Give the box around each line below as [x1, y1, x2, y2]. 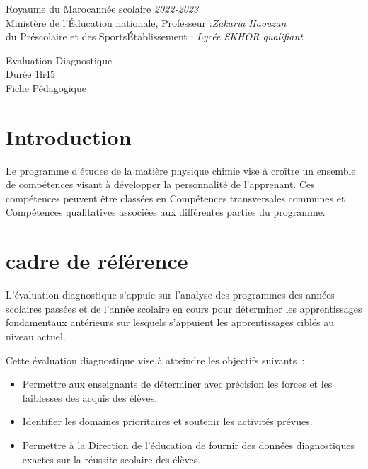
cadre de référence [6, 246, 188, 275]
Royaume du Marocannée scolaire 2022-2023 [6, 1, 199, 16]
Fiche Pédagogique [6, 80, 86, 95]
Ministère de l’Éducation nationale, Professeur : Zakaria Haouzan [6, 15, 287, 30]
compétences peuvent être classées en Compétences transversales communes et [6, 190, 345, 205]
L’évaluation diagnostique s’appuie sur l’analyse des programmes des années [6, 287, 335, 302]
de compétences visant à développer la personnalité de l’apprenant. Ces [6, 177, 315, 192]
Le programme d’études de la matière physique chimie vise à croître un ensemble [6, 163, 356, 178]
